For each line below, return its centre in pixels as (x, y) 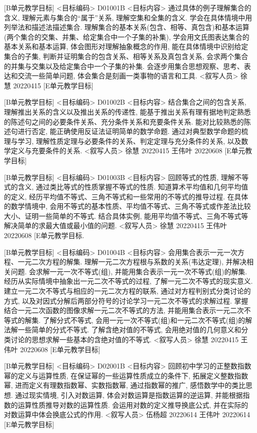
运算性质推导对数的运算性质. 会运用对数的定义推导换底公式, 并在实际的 (133, 404)
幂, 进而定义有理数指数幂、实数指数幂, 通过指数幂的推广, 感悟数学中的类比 (125, 385)
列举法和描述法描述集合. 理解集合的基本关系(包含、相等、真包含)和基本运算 (127, 27)
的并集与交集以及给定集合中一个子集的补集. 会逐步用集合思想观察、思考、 (124, 66)
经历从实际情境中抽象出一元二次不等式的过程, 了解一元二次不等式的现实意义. (128, 281)
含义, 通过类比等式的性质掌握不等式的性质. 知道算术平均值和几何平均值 (133, 187)
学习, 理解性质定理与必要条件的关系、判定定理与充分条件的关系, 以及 (129, 141)
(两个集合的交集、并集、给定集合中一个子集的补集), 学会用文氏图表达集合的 (127, 36)
